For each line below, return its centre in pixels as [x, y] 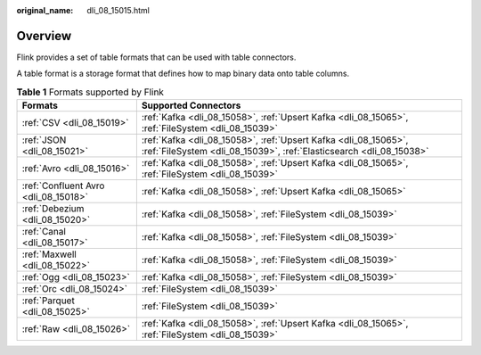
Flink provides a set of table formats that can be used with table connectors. [156, 57]
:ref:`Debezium [53, 209]
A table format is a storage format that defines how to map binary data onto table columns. [183, 74]
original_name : [45, 10]
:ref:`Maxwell [49, 254]
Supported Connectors [191, 105]
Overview [44, 36]
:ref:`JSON [44, 140]
